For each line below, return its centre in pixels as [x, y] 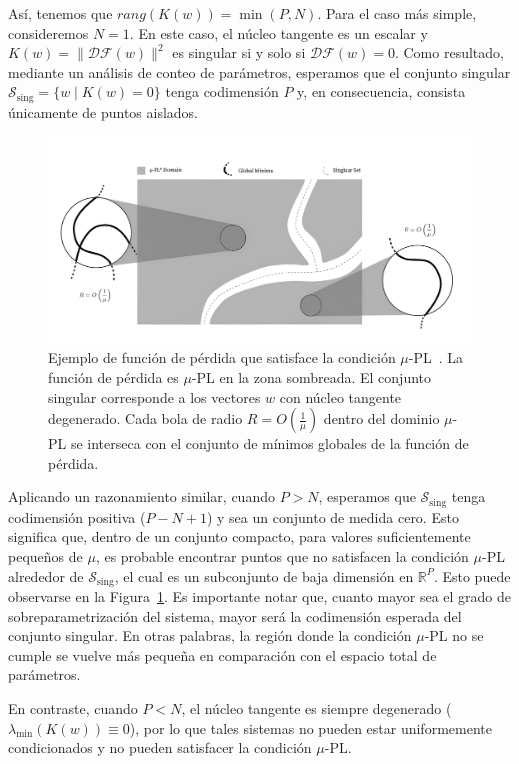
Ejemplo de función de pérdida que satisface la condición [222, 357]
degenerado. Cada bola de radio [145, 418]
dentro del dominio [381, 418]
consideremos [48, 32]
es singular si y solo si [239, 52]
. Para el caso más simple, [397, 13]
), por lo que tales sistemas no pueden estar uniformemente [310, 727]
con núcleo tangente [340, 396]
